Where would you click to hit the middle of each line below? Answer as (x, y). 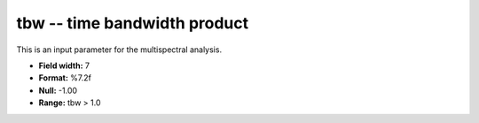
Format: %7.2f (65, 78)
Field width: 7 (64, 65)
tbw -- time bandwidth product (133, 23)
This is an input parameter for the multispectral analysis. (119, 50)
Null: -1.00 (58, 90)
